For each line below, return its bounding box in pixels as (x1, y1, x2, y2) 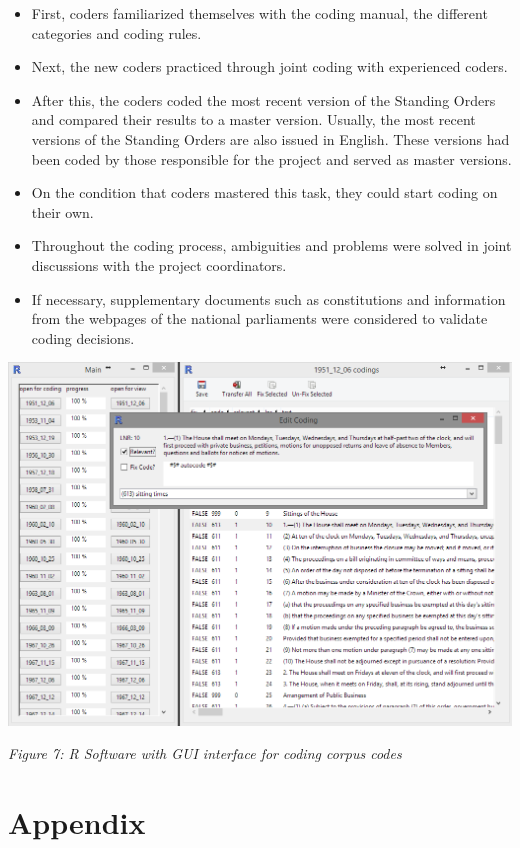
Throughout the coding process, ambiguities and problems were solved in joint (31, 235, 512, 256)
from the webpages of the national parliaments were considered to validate (31, 308, 488, 329)
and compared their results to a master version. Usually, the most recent (31, 109, 476, 130)
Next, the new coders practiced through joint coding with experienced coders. (31, 56, 508, 77)
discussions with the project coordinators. (31, 254, 287, 275)
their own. (31, 201, 94, 222)
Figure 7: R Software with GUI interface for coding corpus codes (8, 743, 402, 764)
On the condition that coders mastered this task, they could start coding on (31, 182, 498, 203)
